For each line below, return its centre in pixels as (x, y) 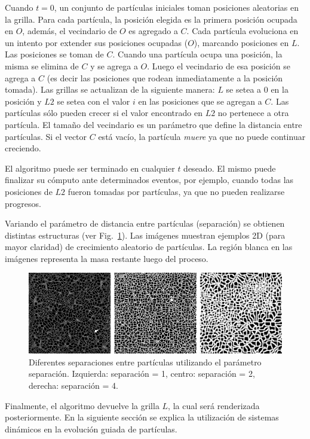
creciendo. (23, 148)
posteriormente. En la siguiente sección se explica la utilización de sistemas (142, 417)
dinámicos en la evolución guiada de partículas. (91, 429)
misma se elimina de (42, 65)
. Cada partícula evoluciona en (243, 31)
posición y (23, 101)
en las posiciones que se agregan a (200, 101)
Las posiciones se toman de (54, 54)
